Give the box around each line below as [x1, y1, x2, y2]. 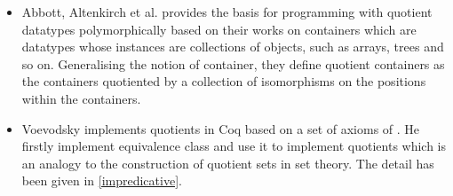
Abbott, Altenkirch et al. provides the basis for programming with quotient [21, 3, 433, 20]
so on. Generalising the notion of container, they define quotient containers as [21, 54, 445, 73]
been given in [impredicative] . [21, 171, 182, 190]
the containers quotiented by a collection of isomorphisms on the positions [21, 72, 426, 90]
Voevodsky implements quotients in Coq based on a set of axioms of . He [21, 119, 420, 137]
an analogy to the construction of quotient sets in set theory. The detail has [21, 153, 434, 172]
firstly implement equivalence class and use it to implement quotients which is [21, 137, 447, 155]
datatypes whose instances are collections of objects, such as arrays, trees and [21, 37, 444, 56]
